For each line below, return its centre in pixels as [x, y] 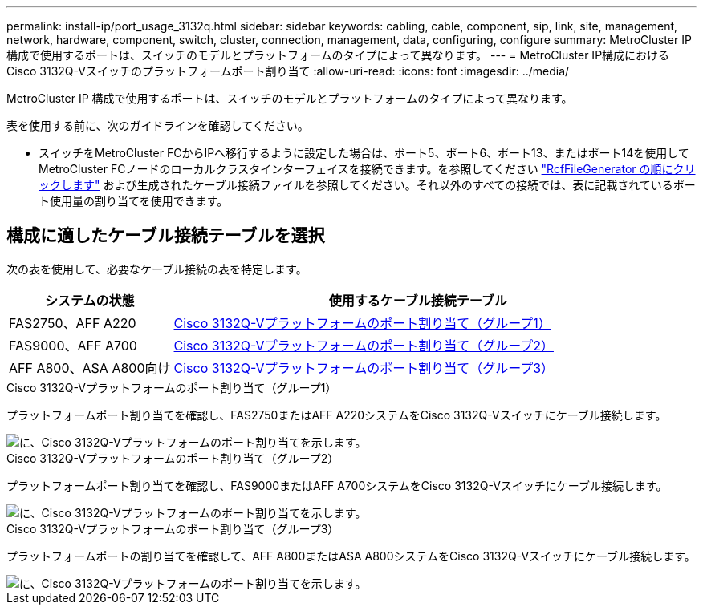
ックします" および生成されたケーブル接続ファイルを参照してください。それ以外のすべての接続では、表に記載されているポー [367, 185]
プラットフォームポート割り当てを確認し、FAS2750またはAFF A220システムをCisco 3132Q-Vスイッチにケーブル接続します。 [337, 415]
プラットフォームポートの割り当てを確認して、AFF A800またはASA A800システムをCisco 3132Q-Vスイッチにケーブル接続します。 [351, 556]
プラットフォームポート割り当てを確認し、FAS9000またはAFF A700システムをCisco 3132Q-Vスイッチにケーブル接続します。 [337, 485]
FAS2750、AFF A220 [73, 323]
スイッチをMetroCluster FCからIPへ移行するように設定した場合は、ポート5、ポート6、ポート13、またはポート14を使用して [364, 153]
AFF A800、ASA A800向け [90, 368]
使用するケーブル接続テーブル [418, 300]
